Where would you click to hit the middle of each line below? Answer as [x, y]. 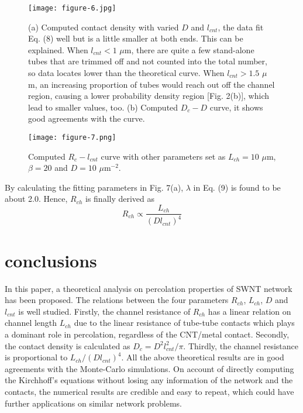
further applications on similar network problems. [94, 403]
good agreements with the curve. [87, 118]
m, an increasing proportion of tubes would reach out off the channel [151, 84]
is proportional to [36, 357]
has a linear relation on [249, 311]
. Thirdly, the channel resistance [241, 345]
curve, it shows [236, 107]
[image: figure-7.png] [72, 137]
